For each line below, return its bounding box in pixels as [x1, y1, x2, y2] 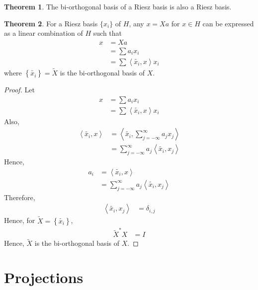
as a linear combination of [4, 28, 83, 38]
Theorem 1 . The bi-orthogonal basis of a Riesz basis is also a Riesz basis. [4, 1, 232, 11]
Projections [4, 267, 84, 288]
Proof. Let [4, 84, 35, 95]
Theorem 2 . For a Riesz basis [4, 18, 98, 28]
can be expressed [202, 18, 254, 28]
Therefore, [4, 192, 35, 202]
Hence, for [4, 215, 35, 225]
